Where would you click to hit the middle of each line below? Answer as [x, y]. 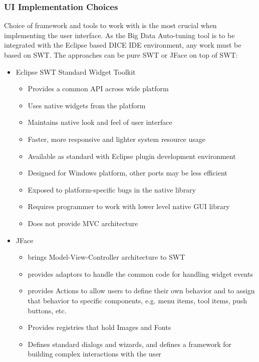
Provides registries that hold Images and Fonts [99, 327]
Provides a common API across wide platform [98, 88]
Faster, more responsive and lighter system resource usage [117, 139]
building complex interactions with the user [94, 354]
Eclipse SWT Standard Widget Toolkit [76, 71]
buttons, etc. [47, 310]
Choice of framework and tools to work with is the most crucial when [110, 25]
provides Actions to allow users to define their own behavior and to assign [141, 291]
